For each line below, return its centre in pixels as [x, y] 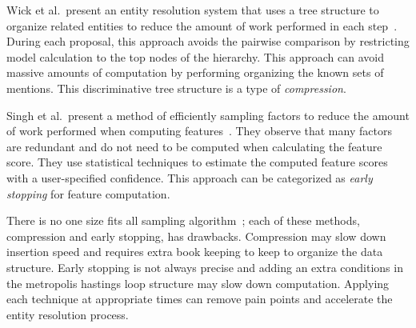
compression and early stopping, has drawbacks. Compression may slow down [196, 236]
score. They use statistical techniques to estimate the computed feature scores [197, 162]
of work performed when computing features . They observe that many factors [199, 131]
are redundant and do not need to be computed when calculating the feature [194, 146]
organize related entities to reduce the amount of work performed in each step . [202, 25]
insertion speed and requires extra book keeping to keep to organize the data [195, 252]
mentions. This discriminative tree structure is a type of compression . [176, 88]
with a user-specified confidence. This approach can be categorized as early [190, 177]
